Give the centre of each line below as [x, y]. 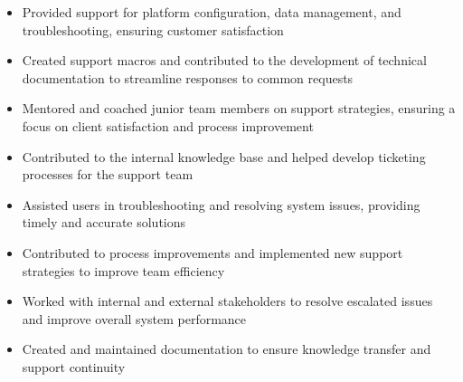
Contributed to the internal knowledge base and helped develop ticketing [224, 156]
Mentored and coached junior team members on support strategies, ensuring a [239, 108]
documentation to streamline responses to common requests [188, 77]
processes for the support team [108, 174]
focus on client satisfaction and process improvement [168, 125]
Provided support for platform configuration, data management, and [212, 12]
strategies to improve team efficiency [123, 270]
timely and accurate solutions [104, 222]
